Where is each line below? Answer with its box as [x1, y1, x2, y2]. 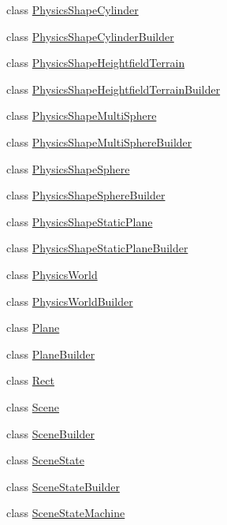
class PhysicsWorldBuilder [6, 292, 133, 309]
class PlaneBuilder [6, 345, 95, 362]
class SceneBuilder [6, 425, 95, 441]
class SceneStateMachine [6, 505, 125, 521]
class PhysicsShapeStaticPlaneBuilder [6, 240, 188, 256]
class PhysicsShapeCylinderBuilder [6, 28, 174, 44]
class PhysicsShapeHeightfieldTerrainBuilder [6, 80, 221, 97]
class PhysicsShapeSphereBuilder [6, 187, 166, 203]
